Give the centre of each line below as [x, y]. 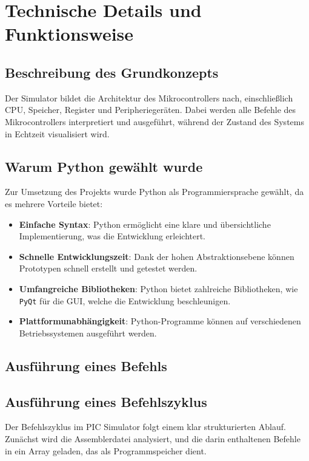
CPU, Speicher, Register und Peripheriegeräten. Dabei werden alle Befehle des [151, 110]
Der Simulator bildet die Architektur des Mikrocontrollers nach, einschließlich [149, 97]
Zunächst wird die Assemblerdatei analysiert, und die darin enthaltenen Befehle [153, 438]
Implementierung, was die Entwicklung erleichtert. [112, 236]
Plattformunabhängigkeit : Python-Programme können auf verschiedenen [160, 321]
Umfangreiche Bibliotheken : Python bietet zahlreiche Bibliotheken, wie [158, 288]
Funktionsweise [69, 34]
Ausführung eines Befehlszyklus [106, 401]
